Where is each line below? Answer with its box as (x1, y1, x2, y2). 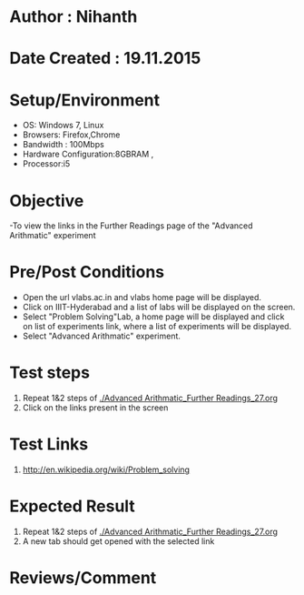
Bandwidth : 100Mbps (22, 139, 104, 150)
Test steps (9, 362, 91, 383)
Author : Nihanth (9, 6, 138, 27)
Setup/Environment (9, 89, 161, 110)
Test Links (9, 434, 89, 455)
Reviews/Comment (9, 568, 157, 589)
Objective (9, 190, 84, 211)
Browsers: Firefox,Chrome (22, 129, 121, 140)
